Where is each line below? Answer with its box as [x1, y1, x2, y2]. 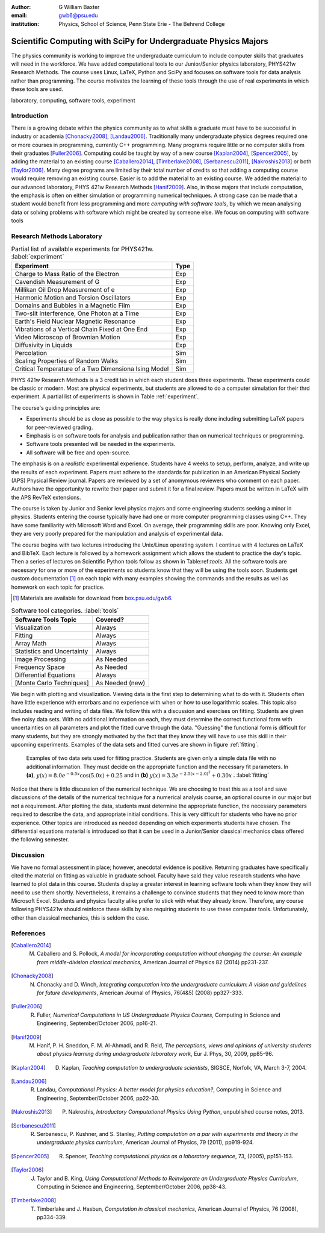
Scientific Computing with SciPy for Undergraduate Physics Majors [11, 36, 269, 46]
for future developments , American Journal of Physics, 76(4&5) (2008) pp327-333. [37, 989, 244, 996]
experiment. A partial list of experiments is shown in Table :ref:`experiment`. [11, 393, 199, 400]
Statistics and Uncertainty [14, 647, 88, 655]
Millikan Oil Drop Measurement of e [14, 285, 115, 293]
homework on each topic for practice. [11, 583, 105, 591]
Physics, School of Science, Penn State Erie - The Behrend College [58, 20, 225, 27]
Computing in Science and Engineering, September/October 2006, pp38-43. [37, 1183, 227, 1190]
